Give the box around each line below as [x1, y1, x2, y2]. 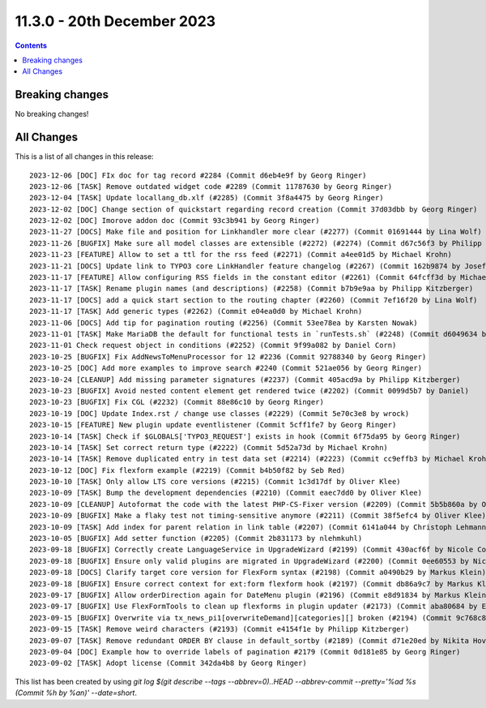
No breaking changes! [15, 109, 89, 119]
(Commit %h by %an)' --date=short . [15, 688, 138, 697]
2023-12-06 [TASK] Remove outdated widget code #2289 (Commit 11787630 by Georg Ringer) [29, 182, 393, 191]
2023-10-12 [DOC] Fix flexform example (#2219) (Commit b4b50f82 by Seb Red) [29, 466, 346, 474]
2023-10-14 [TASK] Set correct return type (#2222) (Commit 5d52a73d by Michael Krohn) [29, 443, 389, 452]
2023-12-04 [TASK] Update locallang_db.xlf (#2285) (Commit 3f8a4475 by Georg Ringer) [29, 193, 384, 203]
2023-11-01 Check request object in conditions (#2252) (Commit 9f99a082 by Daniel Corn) [29, 341, 397, 350]
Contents [15, 41, 48, 50]
